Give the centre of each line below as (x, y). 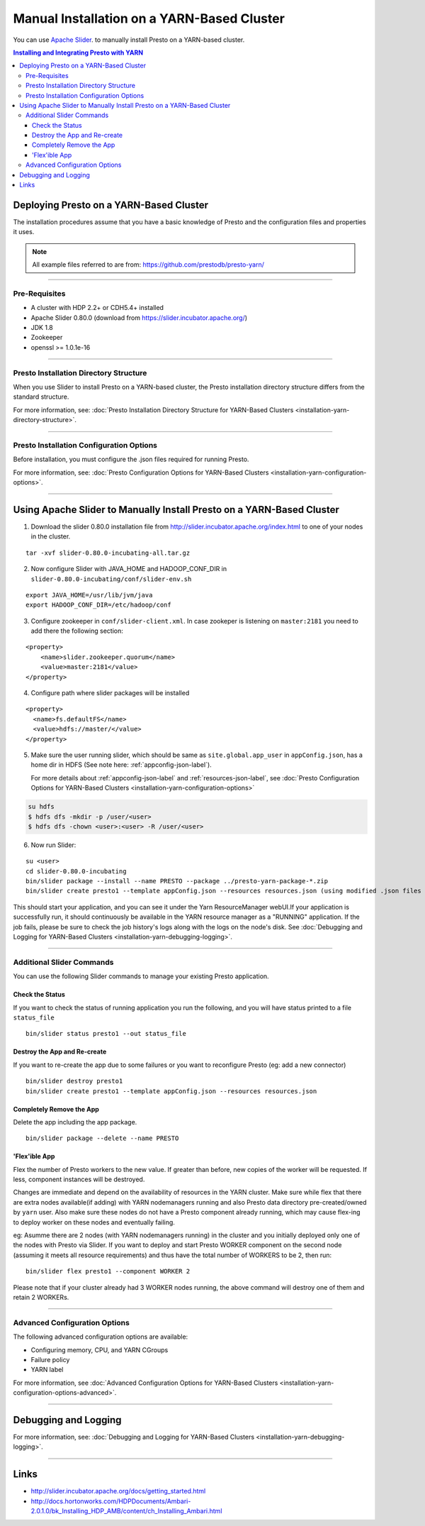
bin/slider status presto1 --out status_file (106, 1034)
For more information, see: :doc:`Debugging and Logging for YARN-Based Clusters (134, 1437)
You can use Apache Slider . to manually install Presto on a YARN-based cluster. (129, 40)
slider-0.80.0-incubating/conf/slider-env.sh (111, 579)
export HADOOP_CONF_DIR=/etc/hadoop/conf (98, 605)
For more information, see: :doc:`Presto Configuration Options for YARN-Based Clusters (141, 472)
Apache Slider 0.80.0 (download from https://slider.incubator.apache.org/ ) (139, 317)
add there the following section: (77, 631)
